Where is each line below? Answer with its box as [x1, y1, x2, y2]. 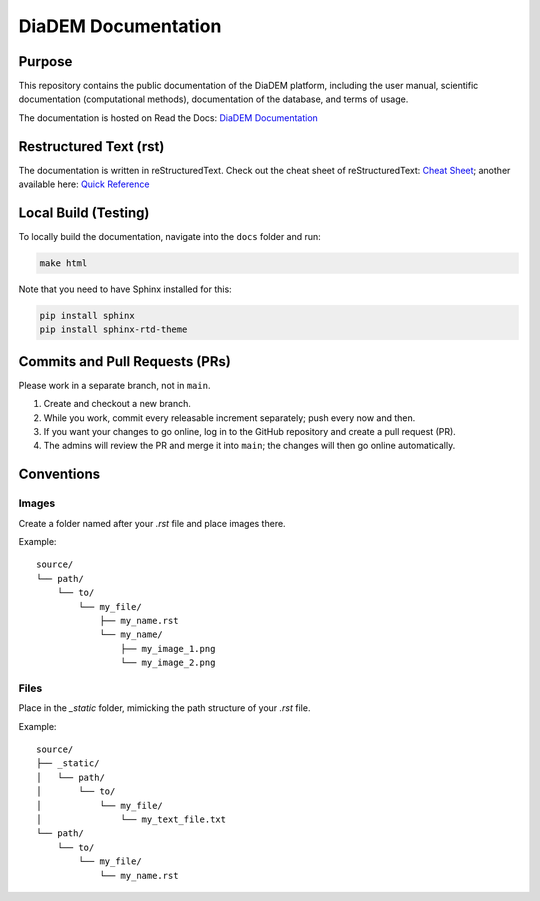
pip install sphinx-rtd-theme [39, 324, 188, 335]
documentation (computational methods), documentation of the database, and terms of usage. [18, 93, 409, 105]
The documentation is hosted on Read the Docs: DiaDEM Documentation [18, 111, 319, 124]
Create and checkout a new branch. [43, 398, 192, 410]
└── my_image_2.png [120, 657, 216, 669]
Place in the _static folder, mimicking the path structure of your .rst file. [18, 702, 311, 714]
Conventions [18, 466, 101, 483]
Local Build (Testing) [18, 204, 150, 221]
